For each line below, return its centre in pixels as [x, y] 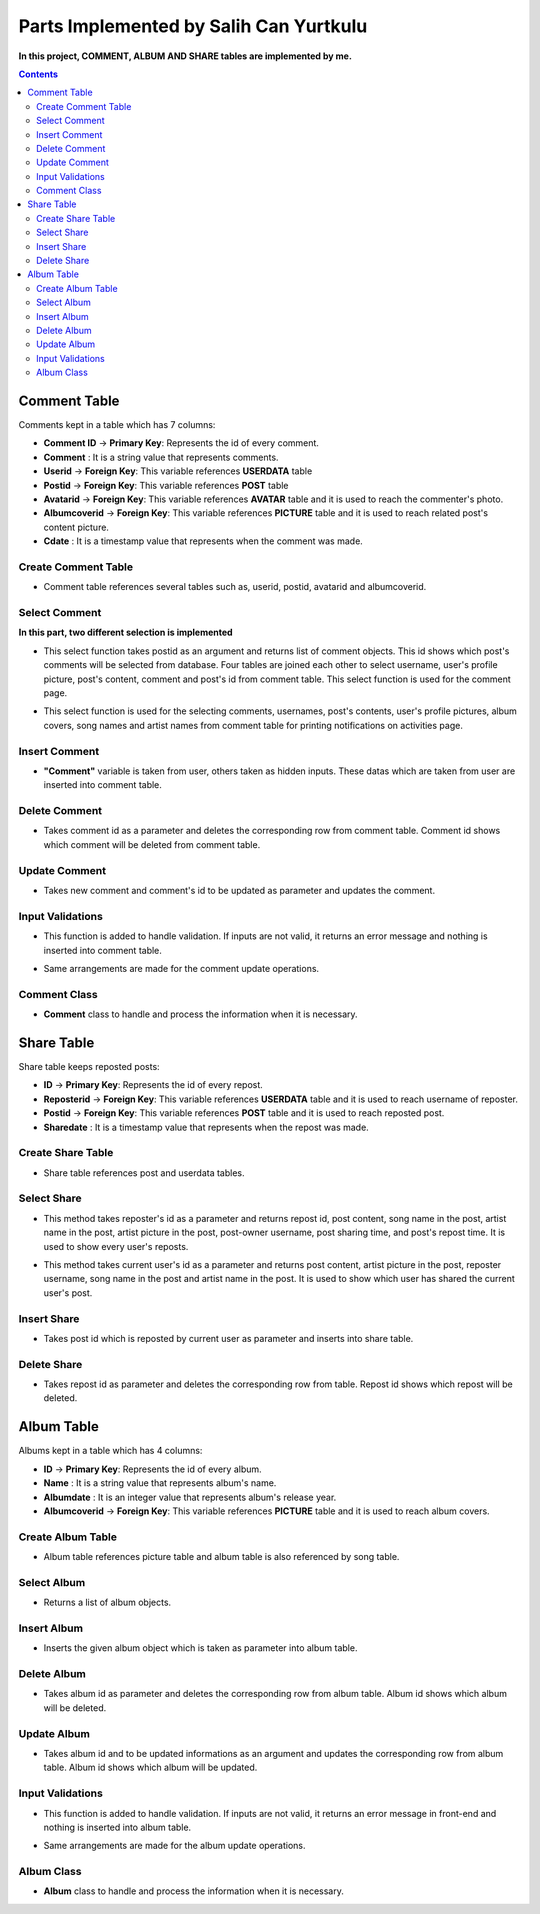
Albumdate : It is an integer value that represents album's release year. [190, 1497]
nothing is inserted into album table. [117, 1827]
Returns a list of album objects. [107, 1602]
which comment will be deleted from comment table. [152, 844]
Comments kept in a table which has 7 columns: [117, 425]
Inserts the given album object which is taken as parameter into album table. [200, 1648]
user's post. [68, 1292]
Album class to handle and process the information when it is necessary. [193, 1891]
